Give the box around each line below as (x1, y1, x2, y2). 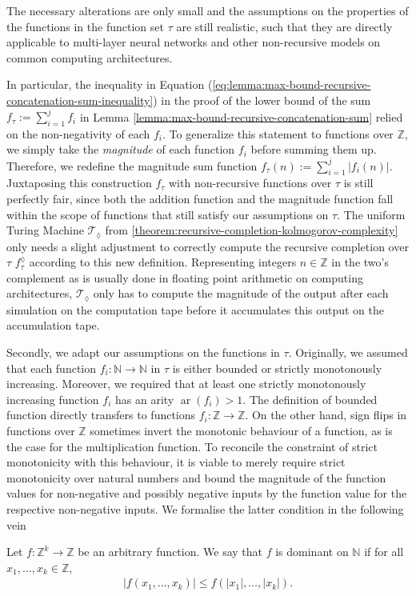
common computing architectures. (6, 49, 173, 66)
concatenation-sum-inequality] (6, 91, 154, 108)
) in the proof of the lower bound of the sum (153, 91, 371, 108)
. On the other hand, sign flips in (245, 406, 407, 423)
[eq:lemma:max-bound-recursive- (212, 76, 371, 93)
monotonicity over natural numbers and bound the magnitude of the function (6, 469, 386, 486)
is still (343, 174, 374, 191)
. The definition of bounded (242, 390, 378, 407)
